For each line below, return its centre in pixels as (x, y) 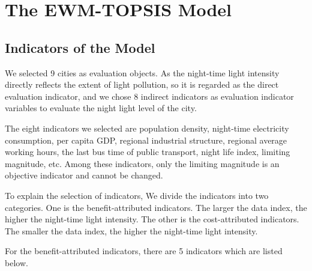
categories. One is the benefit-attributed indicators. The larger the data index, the (156, 207)
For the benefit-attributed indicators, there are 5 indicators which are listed (144, 251)
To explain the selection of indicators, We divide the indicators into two (137, 195)
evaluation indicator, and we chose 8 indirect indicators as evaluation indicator (149, 96)
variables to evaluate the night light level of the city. (101, 108)
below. (16, 262)
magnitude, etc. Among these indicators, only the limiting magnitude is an (142, 163)
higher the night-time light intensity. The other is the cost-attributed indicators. (152, 219)
